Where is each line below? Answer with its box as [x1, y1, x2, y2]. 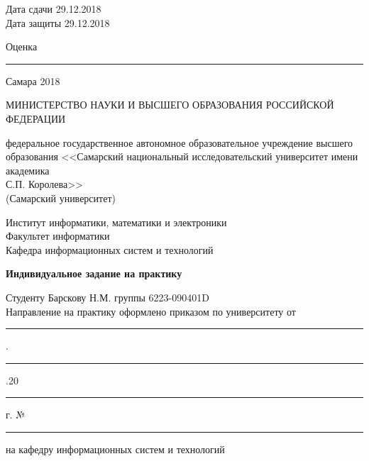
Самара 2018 [6, 73, 60, 88]
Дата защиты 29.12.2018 [6, 15, 110, 30]
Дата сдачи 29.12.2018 [6, 1, 101, 16]
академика [6, 162, 50, 177]
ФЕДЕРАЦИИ [6, 111, 66, 126]
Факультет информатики [6, 228, 110, 243]
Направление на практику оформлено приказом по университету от [6, 304, 296, 318]
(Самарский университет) [6, 190, 116, 205]
